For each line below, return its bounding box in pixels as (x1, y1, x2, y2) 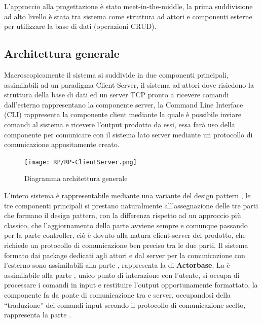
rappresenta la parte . (4, 309, 71, 320)
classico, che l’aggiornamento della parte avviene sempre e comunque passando (4, 220, 248, 230)
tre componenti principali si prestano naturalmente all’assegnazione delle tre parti (4, 200, 258, 210)
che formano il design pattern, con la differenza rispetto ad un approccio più (4, 210, 241, 221)
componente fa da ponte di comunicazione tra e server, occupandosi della (4, 289, 231, 300)
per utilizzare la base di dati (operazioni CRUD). (4, 21, 157, 31)
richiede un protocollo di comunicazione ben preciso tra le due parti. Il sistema (4, 239, 248, 250)
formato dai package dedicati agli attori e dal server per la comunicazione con (4, 249, 245, 260)
